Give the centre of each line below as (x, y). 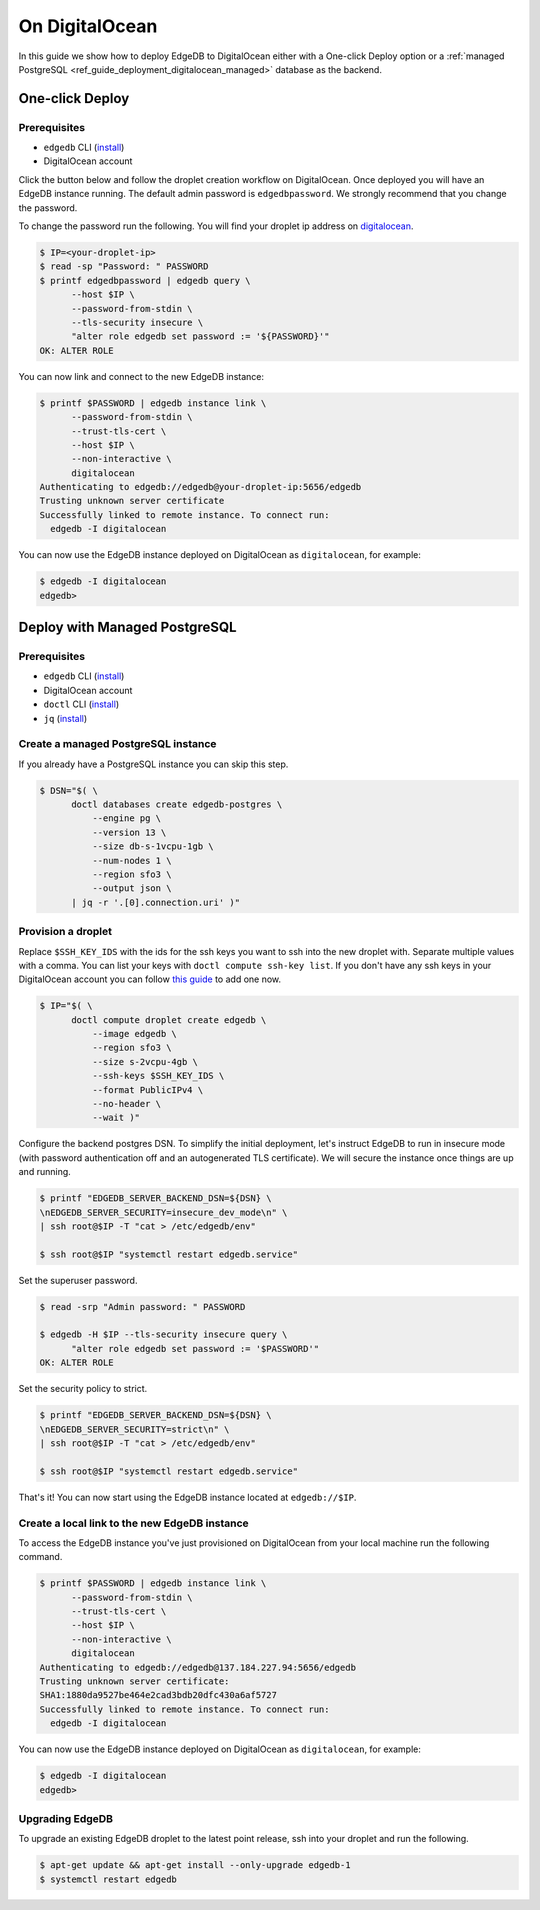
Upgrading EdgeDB (66, 1818)
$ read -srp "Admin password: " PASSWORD (142, 1306)
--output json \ (131, 888)
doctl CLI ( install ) (81, 704)
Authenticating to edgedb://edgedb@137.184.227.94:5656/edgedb (198, 1667)
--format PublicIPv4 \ (147, 1089)
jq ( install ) (65, 718)
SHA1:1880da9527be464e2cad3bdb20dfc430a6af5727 (158, 1695)
